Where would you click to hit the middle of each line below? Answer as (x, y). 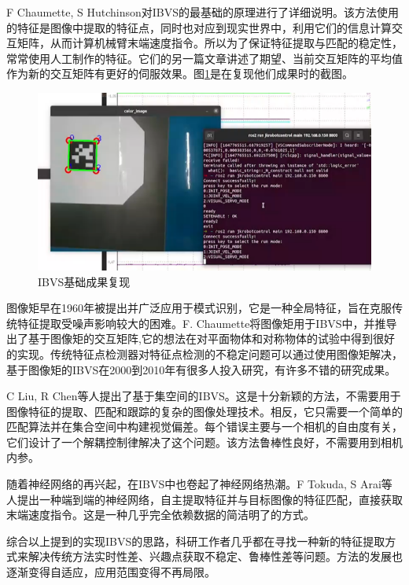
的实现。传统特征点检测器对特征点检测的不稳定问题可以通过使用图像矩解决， (204, 353)
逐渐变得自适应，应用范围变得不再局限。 (111, 572)
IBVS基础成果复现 (84, 281)
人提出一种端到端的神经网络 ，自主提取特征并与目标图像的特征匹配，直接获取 (204, 499)
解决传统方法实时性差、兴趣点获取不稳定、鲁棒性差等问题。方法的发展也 (215, 556)
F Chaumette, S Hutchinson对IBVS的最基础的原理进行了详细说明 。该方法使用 (203, 12)
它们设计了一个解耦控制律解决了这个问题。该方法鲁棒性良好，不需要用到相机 (204, 442)
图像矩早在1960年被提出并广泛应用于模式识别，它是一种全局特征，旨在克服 (199, 308)
